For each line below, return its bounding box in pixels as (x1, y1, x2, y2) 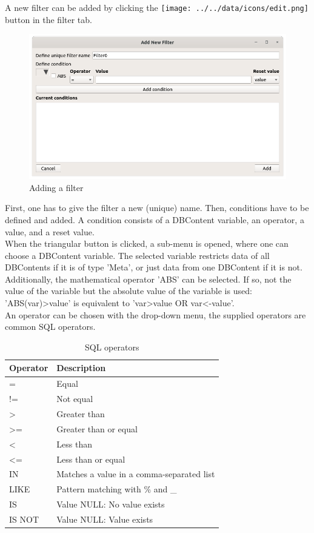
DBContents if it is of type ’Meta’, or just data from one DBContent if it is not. (5, 261, 302, 273)
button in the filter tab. (5, 13, 92, 25)
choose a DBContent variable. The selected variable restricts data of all (5, 249, 270, 261)
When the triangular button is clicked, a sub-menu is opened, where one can (5, 237, 289, 250)
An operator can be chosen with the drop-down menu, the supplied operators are (5, 308, 306, 321)
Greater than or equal (56, 422, 138, 435)
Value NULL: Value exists (56, 512, 153, 525)
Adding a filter (29, 181, 84, 193)
